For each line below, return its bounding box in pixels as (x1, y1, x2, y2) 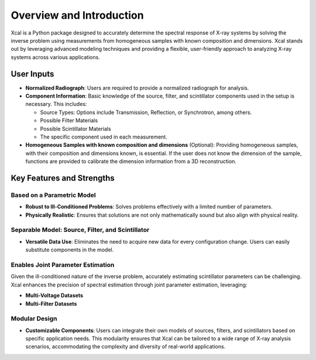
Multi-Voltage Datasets (25, 292, 84, 299)
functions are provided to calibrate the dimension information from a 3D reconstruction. (25, 158, 237, 165)
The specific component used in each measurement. (40, 133, 168, 140)
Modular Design (11, 314, 57, 323)
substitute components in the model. (25, 246, 114, 254)
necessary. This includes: (25, 101, 87, 108)
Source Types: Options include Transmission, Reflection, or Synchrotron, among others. (40, 109, 252, 116)
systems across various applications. (11, 53, 101, 61)
